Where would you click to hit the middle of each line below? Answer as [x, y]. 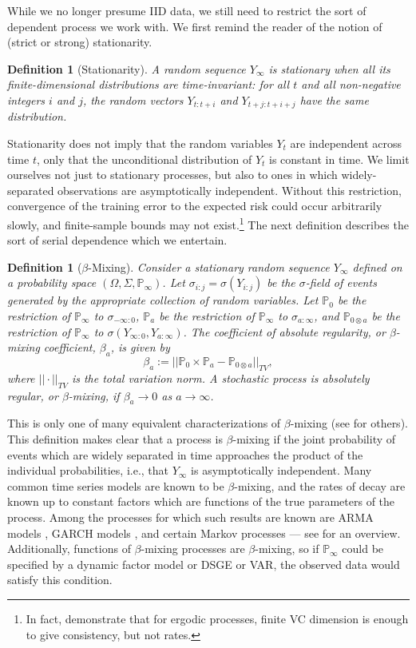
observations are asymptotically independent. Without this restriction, [230, 190]
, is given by [140, 347]
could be [363, 549]
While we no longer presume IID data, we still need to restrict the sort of [187, 10]
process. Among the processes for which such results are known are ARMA [190, 517]
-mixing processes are [193, 549]
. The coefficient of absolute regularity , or [284, 331]
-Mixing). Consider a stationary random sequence [209, 266]
